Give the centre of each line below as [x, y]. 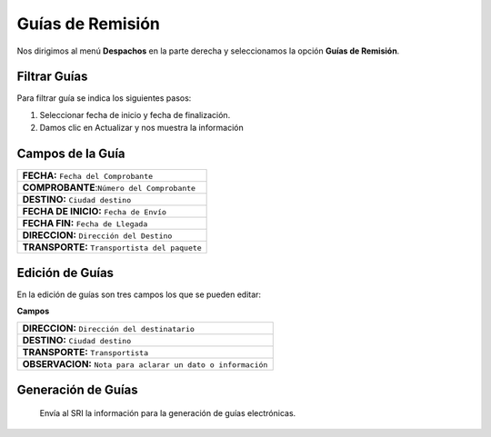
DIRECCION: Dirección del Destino [97, 235]
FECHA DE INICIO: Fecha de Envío [95, 212]
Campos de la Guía [71, 154]
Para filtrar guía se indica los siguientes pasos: [104, 98]
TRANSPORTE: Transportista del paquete [112, 247]
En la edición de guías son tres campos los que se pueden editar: [139, 294]
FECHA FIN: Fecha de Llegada [85, 223]
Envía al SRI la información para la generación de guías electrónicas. [168, 413]
